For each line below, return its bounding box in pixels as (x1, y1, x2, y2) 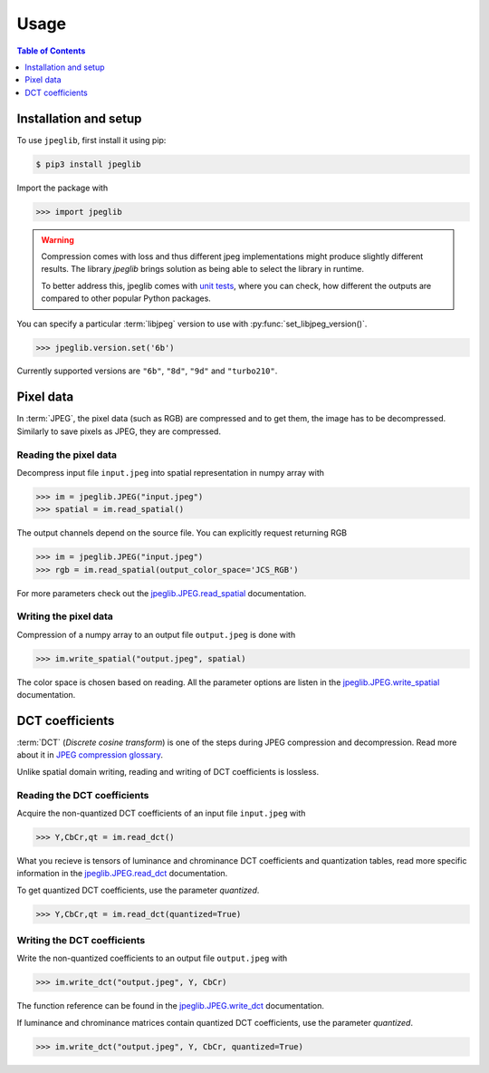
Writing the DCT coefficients (16, 934, 146, 947)
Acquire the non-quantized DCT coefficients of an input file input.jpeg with (16, 807, 306, 818)
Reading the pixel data (16, 449, 118, 461)
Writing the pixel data (16, 610, 113, 623)
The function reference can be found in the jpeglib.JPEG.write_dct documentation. (16, 1000, 325, 1011)
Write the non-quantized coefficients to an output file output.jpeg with (16, 952, 288, 964)
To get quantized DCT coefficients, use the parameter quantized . (16, 884, 260, 895)
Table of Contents (16, 45, 86, 56)
